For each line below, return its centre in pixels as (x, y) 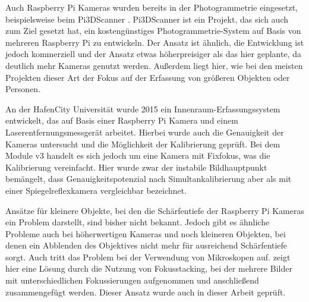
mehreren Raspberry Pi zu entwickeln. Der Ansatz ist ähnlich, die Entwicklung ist (155, 42)
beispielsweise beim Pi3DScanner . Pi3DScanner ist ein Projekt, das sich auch (147, 19)
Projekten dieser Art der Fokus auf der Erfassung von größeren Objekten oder (148, 77)
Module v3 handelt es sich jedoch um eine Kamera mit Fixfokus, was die (138, 155)
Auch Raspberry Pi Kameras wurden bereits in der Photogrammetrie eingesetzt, (152, 7)
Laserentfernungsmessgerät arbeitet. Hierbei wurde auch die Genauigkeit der (145, 132)
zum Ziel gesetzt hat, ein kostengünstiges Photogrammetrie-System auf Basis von (153, 31)
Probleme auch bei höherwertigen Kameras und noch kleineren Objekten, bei (146, 233)
